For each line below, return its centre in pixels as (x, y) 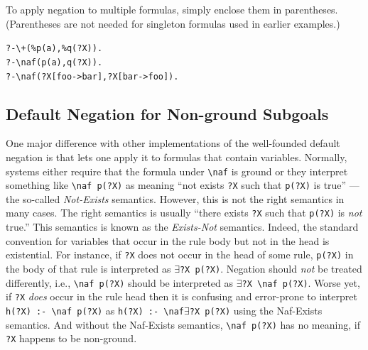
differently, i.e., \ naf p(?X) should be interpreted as (120, 282)
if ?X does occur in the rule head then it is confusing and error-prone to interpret (182, 296)
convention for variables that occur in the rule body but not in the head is (168, 240)
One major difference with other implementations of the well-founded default (173, 143)
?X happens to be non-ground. (71, 338)
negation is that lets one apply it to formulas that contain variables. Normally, (177, 157)
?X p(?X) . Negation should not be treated (271, 268)
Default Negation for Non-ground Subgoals (167, 113)
